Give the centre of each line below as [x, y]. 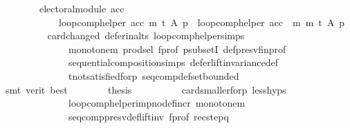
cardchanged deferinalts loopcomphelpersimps [146, 35]
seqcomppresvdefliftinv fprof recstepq [148, 116]
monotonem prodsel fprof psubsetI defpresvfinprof [177, 49]
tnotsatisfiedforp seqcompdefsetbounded [154, 75]
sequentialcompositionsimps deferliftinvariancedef [173, 62]
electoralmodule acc [82, 8]
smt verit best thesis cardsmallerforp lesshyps [146, 89]
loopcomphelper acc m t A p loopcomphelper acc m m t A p [202, 22]
